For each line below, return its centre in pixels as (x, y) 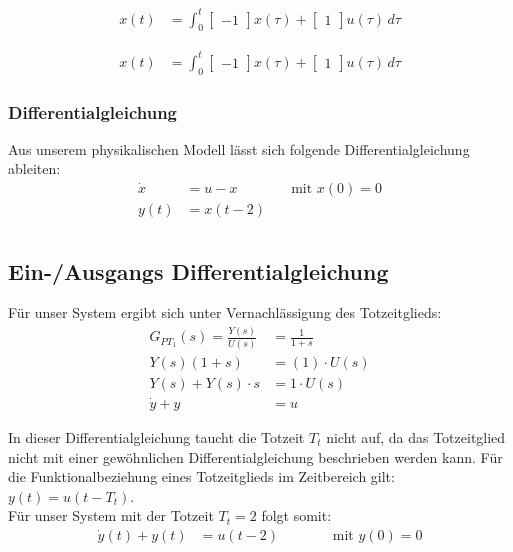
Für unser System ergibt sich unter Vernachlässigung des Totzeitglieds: (225, 312)
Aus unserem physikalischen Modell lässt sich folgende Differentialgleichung (239, 148)
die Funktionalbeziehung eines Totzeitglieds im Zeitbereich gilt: (201, 476)
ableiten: (34, 168)
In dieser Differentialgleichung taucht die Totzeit (156, 436)
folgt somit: (296, 515)
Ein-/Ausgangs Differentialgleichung (198, 270)
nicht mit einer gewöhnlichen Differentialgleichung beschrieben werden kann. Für (255, 456)
